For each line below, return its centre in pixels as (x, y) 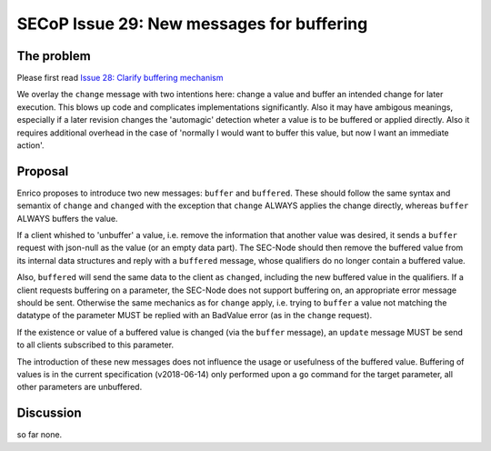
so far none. (40, 435)
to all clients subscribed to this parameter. (95, 345)
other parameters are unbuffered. (80, 387)
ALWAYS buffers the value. (67, 218)
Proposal (43, 171)
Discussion (49, 413)
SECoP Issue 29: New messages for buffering (192, 24)
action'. (30, 145)
